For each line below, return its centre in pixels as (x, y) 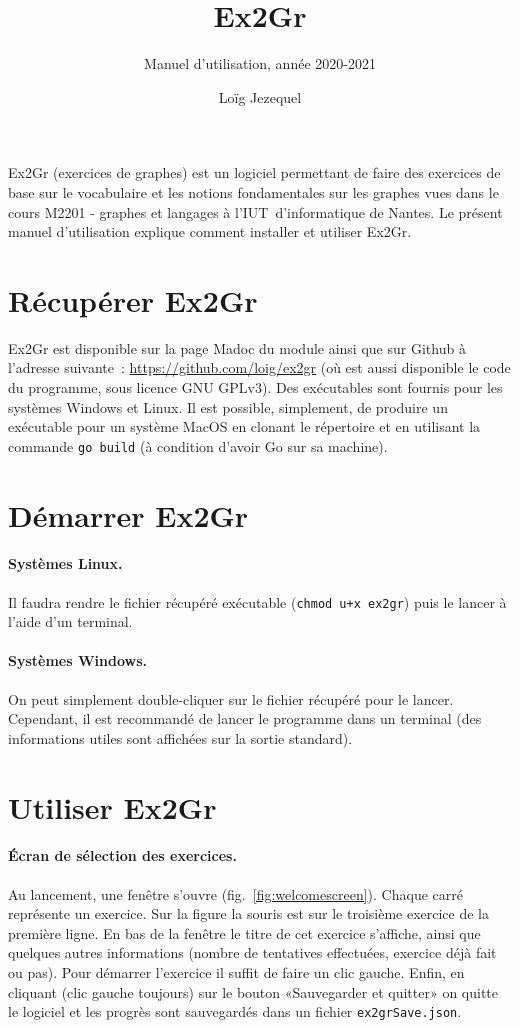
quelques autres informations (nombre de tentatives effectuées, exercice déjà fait (252, 952)
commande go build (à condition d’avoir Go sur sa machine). (198, 445)
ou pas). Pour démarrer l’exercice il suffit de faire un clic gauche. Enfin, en (236, 971)
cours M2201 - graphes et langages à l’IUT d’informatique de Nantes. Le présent (255, 211)
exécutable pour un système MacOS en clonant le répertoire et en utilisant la (244, 426)
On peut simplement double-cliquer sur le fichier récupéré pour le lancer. (231, 698)
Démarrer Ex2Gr (128, 514)
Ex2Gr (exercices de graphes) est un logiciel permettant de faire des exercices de (254, 172)
